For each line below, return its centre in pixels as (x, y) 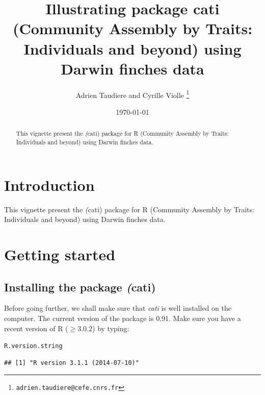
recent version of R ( (36, 328)
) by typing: (111, 328)
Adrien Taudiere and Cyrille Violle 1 (132, 94)
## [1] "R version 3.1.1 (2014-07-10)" (72, 363)
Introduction (49, 184)
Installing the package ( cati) (80, 287)
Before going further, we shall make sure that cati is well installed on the (118, 308)
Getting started (60, 254)
